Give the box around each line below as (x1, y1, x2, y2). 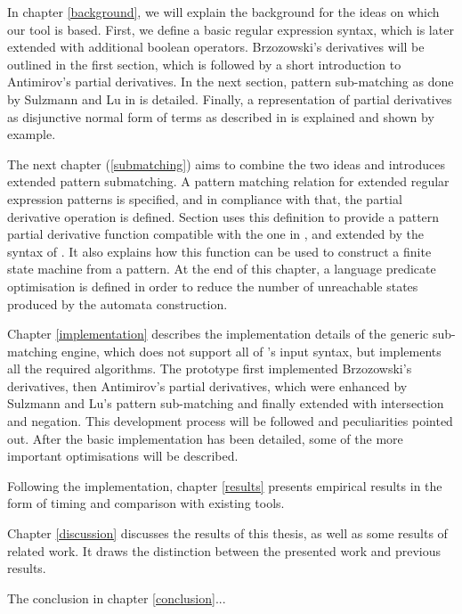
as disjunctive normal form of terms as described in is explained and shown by (7, 107, 434, 126)
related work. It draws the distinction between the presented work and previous (7, 541, 442, 560)
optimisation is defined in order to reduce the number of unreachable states (7, 276, 418, 295)
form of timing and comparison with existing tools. (7, 494, 285, 512)
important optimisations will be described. (7, 446, 239, 465)
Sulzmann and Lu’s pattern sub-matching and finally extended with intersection (7, 394, 444, 413)
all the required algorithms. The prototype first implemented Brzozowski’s (7, 359, 412, 378)
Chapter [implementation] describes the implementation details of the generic (7, 324, 429, 343)
